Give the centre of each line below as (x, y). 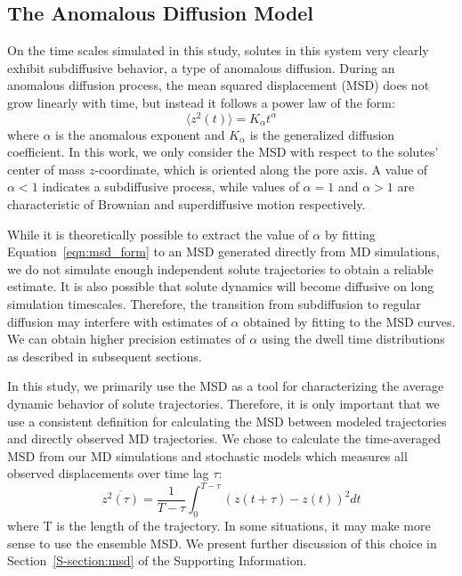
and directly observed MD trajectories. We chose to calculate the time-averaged (224, 438)
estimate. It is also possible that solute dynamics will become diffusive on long (221, 286)
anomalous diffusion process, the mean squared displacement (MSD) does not (219, 85)
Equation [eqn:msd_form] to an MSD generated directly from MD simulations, (223, 251)
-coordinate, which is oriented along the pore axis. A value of (261, 169)
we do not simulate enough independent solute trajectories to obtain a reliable (220, 268)
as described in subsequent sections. (105, 356)
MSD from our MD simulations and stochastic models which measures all (207, 455)
